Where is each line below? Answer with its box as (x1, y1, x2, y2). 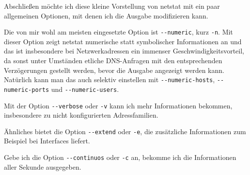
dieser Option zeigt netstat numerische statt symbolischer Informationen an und (4, 36, 242, 46)
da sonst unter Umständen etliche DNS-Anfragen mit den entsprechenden (4, 55, 222, 66)
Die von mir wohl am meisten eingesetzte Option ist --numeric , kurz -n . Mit (4, 27, 233, 37)
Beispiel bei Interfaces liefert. (4, 136, 90, 146)
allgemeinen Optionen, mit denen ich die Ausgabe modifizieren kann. (4, 10, 208, 20)
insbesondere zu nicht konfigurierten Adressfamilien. (4, 110, 158, 120)
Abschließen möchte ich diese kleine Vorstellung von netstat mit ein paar (4, 1, 220, 11)
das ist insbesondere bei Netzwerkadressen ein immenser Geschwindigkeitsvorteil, (4, 46, 244, 56)
